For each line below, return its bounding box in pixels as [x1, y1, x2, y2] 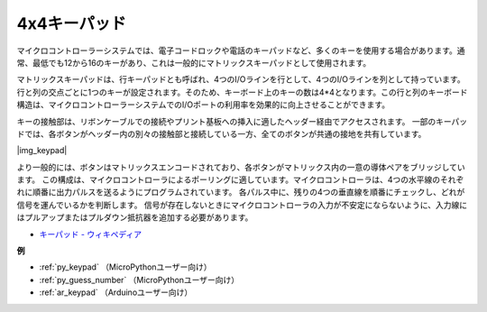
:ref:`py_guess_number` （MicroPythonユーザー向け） [39, 274, 240, 285]
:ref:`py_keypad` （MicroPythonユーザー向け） [39, 262, 212, 272]
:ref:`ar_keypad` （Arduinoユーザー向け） [39, 287, 193, 298]
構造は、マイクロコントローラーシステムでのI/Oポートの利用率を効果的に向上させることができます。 [16, 99, 391, 110]
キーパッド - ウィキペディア [39, 228, 142, 239]
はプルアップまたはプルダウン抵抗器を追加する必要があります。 [16, 212, 253, 223]
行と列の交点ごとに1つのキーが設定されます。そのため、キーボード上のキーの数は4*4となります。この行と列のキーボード [16, 87, 468, 97]
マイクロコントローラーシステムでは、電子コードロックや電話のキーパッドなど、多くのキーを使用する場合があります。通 [16, 45, 465, 56]
